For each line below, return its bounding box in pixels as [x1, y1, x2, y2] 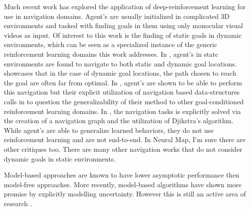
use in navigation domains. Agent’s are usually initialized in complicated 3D [4, 11, 230, 21]
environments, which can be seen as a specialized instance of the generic [4, 39, 218, 49]
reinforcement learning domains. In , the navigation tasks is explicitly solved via [4, 106, 241, 116]
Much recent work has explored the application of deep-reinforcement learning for [4, 1, 246, 11]
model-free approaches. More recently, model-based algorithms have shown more [4, 179, 242, 189]
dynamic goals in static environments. [4, 153, 116, 163]
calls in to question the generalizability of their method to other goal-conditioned [4, 96, 244, 106]
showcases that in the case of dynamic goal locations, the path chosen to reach [4, 68, 236, 78]
